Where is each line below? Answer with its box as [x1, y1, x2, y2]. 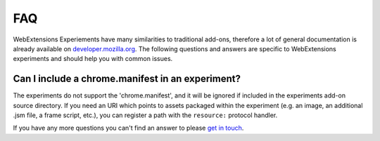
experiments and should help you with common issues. [13, 55, 173, 63]
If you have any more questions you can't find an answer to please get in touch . [13, 123, 244, 133]
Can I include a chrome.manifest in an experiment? [13, 73, 241, 85]
